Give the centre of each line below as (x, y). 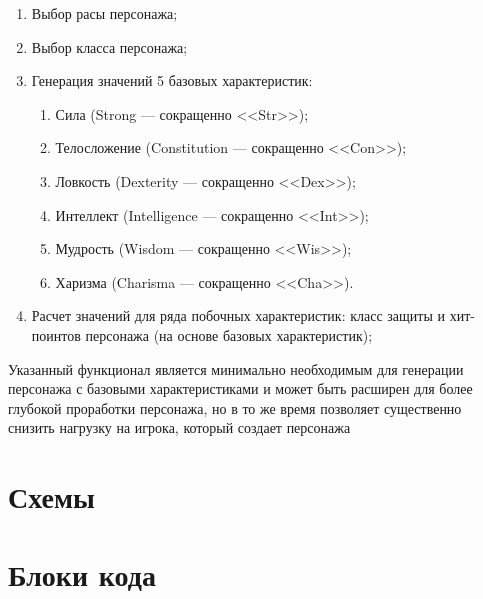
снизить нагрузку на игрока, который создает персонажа (179, 427)
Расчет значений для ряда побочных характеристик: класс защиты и (238, 315)
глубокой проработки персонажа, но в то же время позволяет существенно (235, 407)
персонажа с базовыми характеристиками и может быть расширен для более (240, 388)
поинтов (56, 334)
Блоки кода (82, 574)
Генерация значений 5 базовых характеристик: (172, 80)
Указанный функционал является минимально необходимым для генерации (236, 368)
